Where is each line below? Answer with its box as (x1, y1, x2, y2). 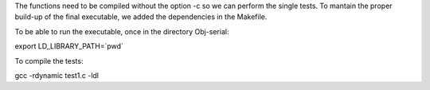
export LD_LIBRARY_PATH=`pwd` (14, 41, 123, 51)
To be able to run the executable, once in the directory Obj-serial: (14, 26, 229, 36)
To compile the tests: (14, 56, 84, 65)
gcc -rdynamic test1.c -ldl (14, 70, 100, 80)
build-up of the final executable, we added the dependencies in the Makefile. (14, 12, 268, 22)
